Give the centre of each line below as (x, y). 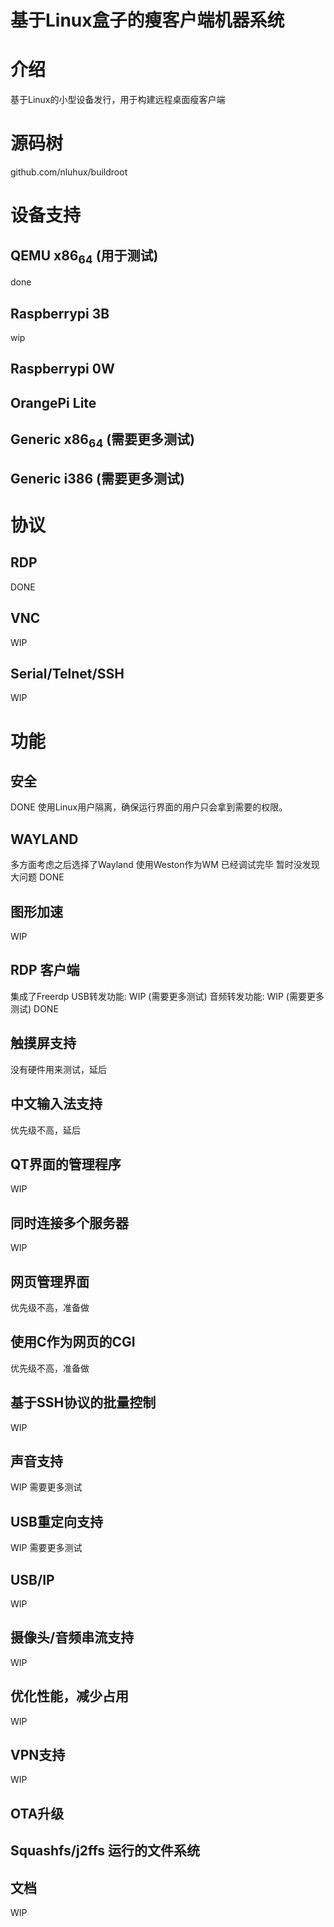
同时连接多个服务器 (69, 1222)
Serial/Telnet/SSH (67, 674)
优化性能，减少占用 (69, 1696)
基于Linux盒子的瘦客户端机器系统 (147, 20)
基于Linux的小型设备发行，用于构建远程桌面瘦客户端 (118, 100)
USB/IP (32, 1579)
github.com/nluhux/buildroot (69, 172)
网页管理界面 (50, 1281)
